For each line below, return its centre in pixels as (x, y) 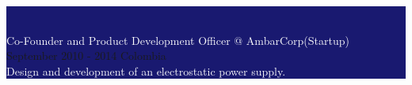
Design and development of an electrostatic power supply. (146, 70)
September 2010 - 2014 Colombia (86, 55)
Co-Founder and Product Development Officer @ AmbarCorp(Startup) (178, 40)
